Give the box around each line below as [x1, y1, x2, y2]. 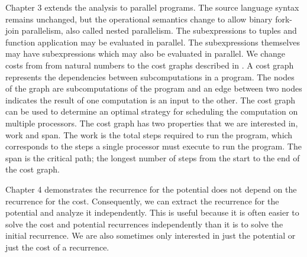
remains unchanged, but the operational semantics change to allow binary [5, 12, 273, 25]
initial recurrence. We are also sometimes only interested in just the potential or [5, 229, 296, 242]
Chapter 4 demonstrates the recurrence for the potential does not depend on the [5, 183, 297, 195]
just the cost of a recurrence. [5, 240, 109, 253]
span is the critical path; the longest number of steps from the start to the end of [5, 151, 300, 164]
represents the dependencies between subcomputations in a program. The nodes [5, 70, 295, 83]
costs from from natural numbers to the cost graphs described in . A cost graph [5, 58, 294, 71]
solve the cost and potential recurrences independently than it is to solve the [5, 217, 283, 230]
